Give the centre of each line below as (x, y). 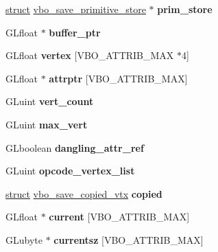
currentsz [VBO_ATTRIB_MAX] (129, 239)
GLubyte (24, 239)
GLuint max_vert (47, 124)
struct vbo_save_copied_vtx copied (84, 193)
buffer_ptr (75, 32)
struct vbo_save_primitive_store (76, 9)
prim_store (185, 9)
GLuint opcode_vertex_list (70, 171)
